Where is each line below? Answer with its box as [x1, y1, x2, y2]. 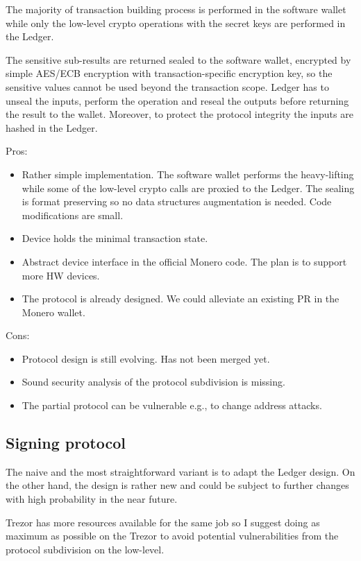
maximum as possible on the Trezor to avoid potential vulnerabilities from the [6, 528, 339, 543]
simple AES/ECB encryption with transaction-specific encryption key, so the [6, 66, 333, 80]
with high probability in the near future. [6, 492, 178, 506]
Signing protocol [6, 432, 126, 454]
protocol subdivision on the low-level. [6, 542, 165, 556]
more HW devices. [22, 268, 100, 282]
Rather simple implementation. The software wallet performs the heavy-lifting [22, 166, 354, 181]
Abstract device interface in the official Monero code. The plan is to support [22, 254, 347, 268]
